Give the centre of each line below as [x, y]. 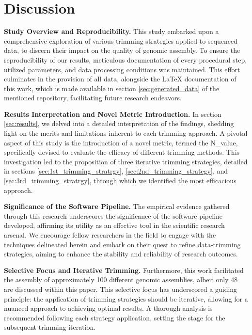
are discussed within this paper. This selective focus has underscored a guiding [121, 289]
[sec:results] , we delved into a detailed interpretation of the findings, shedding [119, 123]
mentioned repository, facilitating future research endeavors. [93, 98]
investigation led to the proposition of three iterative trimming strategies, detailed [126, 161]
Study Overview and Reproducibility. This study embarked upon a [111, 31]
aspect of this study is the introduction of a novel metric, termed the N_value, [121, 142]
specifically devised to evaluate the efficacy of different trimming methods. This [122, 152]
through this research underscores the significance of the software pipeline [113, 215]
